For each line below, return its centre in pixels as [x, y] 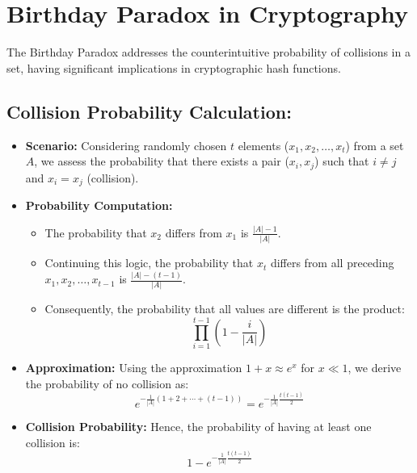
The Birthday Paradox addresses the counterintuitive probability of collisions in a [208, 52]
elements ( [263, 145]
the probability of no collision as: [107, 383]
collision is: [53, 442]
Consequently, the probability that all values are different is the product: [225, 309]
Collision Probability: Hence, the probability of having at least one [198, 427]
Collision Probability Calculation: [149, 111]
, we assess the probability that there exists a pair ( [162, 161]
